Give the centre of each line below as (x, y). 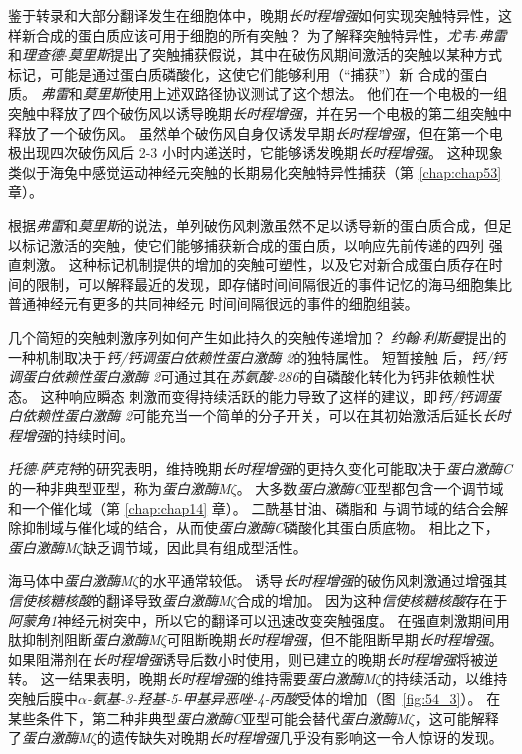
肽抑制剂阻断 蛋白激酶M (84, 639)
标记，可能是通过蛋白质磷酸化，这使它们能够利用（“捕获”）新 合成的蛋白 (248, 73)
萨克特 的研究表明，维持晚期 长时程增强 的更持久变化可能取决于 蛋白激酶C (275, 468)
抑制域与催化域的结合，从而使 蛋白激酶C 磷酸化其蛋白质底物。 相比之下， (260, 527)
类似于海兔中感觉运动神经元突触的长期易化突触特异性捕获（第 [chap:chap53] (255, 171)
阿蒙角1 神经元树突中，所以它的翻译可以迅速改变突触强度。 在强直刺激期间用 (259, 619)
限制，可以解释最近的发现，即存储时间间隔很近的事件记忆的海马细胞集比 (273, 283)
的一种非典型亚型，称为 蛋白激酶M (119, 488)
